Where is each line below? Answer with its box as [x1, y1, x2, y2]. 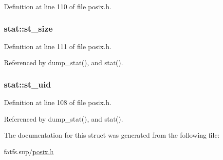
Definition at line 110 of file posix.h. [4, 1, 111, 11]
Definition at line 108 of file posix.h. [4, 97, 111, 107]
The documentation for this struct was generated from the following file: [4, 130, 220, 140]
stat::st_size [4, 22, 53, 34]
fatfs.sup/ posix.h [4, 146, 54, 156]
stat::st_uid [4, 78, 51, 90]
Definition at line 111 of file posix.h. [4, 41, 111, 51]
